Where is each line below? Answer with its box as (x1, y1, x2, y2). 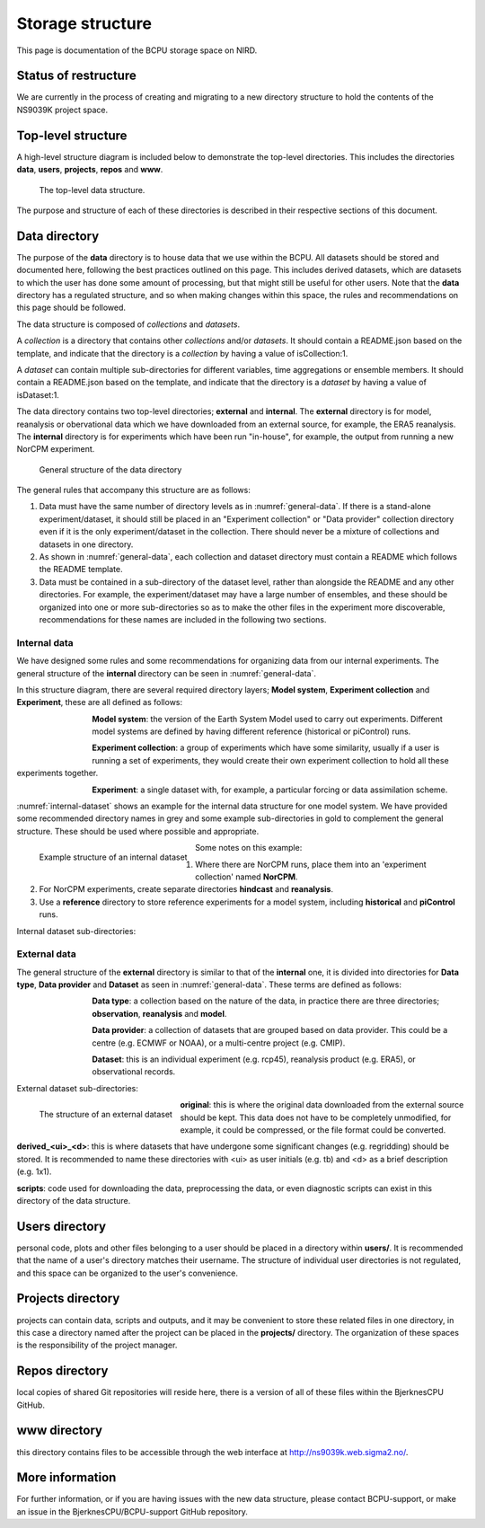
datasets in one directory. (39, 539, 134, 550)
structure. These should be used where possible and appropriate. (16, 826, 260, 836)
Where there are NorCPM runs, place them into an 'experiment (194, 859, 427, 870)
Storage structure (16, 13, 153, 33)
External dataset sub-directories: (16, 1082, 138, 1093)
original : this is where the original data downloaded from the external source (180, 1100, 464, 1110)
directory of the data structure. (16, 1195, 131, 1206)
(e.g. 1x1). (16, 1166, 52, 1177)
